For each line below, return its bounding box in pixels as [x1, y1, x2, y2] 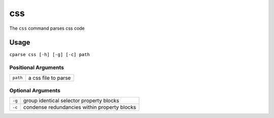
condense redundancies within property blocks [23, 104, 136, 111]
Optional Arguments [9, 87, 61, 94]
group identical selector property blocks [23, 97, 119, 104]
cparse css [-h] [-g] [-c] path [9, 52, 90, 57]
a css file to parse [28, 74, 71, 81]
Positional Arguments [9, 64, 64, 71]
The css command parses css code [9, 25, 85, 31]
